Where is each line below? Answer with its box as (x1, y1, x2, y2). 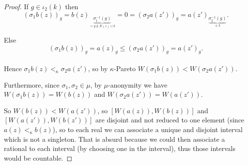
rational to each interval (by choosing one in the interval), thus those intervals (4, 143, 236, 153)
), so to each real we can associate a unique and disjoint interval (52, 124, 243, 134)
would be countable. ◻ (4, 152, 73, 163)
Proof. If (4, 1, 29, 11)
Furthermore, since (4, 79, 60, 90)
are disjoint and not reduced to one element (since (95, 115, 245, 125)
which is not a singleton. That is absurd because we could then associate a (4, 134, 225, 144)
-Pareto (114, 63, 136, 73)
